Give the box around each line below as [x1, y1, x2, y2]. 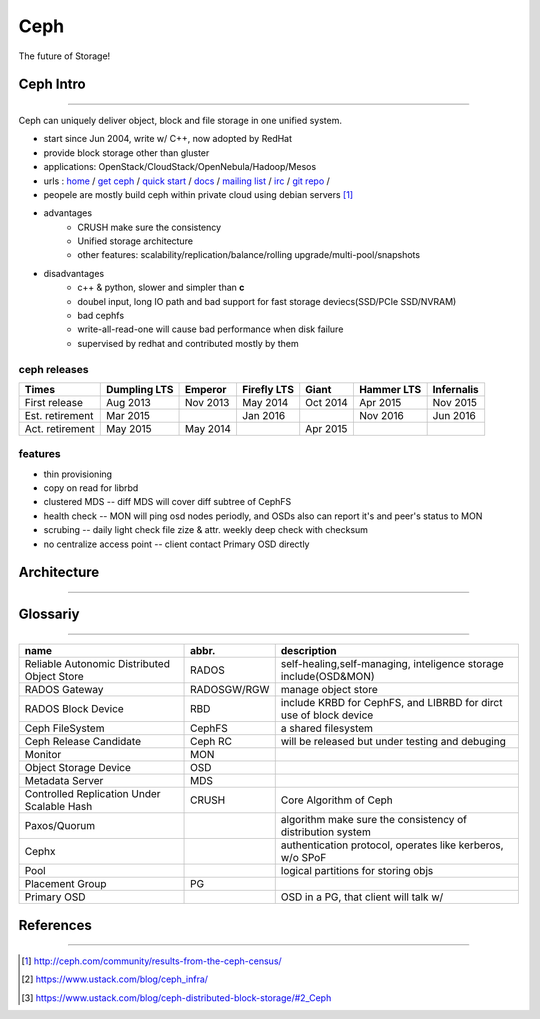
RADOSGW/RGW [190, 683, 270, 697]
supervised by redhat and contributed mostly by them [77, 337, 299, 349]
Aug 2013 [106, 395, 152, 409]
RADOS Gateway [24, 683, 104, 697]
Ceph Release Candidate [24, 735, 142, 749]
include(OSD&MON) [280, 670, 375, 684]
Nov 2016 [358, 408, 404, 422]
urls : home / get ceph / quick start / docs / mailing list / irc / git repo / [43, 175, 330, 187]
